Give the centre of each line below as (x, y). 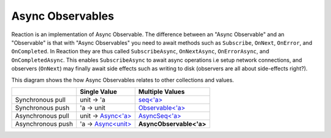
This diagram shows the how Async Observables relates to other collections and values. (123, 80)
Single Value (99, 91)
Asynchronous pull (42, 115)
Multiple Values (162, 91)
